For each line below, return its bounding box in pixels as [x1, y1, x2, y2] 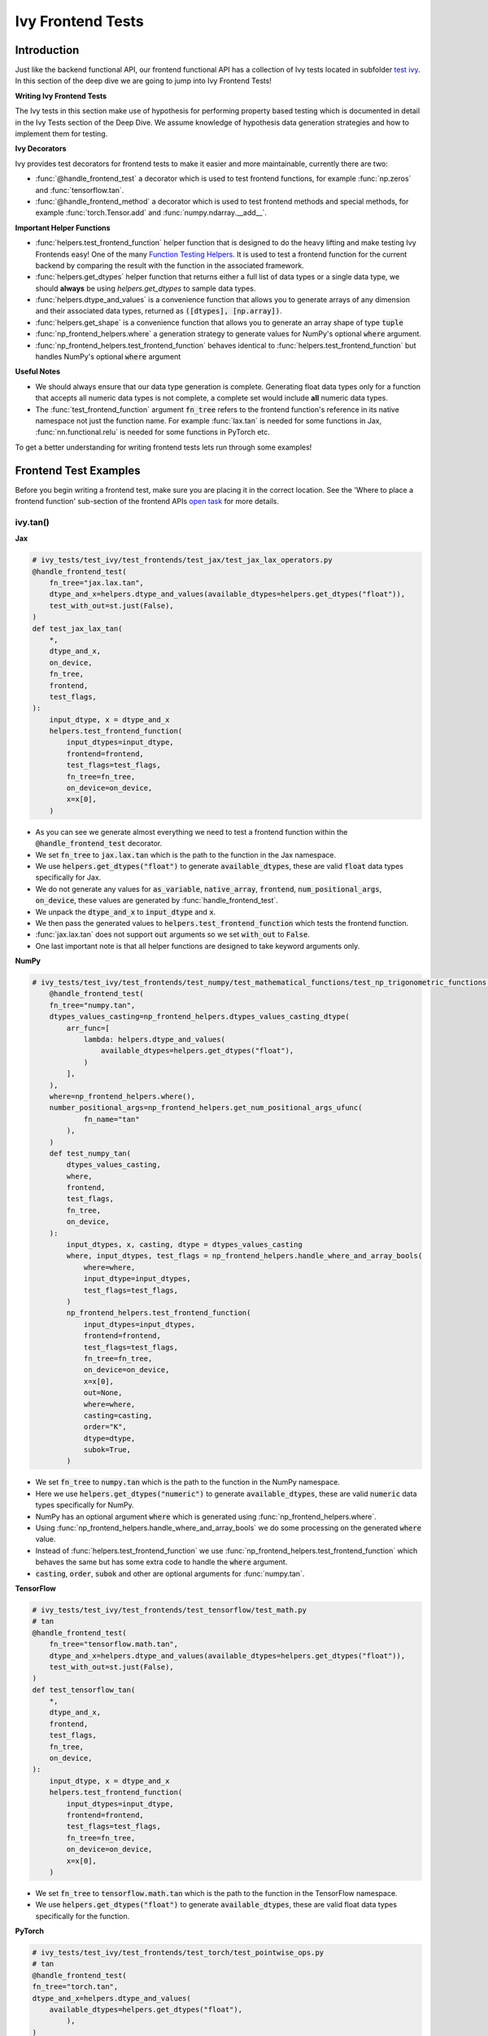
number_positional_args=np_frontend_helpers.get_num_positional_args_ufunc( [49, 1104, 363, 1112]
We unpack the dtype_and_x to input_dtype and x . [35, 906, 216, 916]
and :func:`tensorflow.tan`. [35, 185, 124, 195]
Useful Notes [15, 366, 61, 376]
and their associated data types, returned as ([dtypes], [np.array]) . [35, 306, 282, 316]
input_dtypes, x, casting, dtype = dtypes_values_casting [66, 1240, 303, 1249]
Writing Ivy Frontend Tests [15, 90, 107, 101]
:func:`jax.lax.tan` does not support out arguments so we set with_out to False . [35, 929, 311, 940]
